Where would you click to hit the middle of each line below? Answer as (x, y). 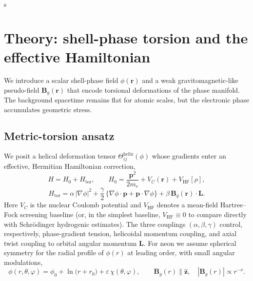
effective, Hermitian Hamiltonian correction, (70, 166)
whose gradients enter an (189, 156)
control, (231, 224)
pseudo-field (22, 90)
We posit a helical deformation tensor (60, 156)
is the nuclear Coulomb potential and (86, 205)
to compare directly (217, 214)
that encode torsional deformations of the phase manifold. (154, 90)
